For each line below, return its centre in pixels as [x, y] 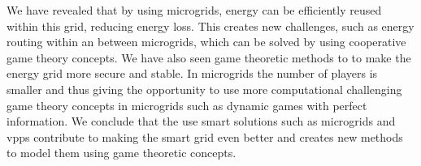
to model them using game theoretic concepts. [122, 153]
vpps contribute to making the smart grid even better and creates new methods [205, 136]
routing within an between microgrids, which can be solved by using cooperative [206, 42]
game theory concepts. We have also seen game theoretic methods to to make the [209, 57]
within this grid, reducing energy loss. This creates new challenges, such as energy [210, 26]
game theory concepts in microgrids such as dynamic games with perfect [187, 105]
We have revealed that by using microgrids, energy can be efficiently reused [194, 10]
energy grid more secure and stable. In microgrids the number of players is [192, 73]
